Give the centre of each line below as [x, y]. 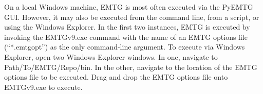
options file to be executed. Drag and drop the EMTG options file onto [116, 77]
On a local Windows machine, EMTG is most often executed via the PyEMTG [129, 7]
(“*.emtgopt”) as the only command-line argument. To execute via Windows [125, 47]
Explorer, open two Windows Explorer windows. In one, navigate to [111, 56]
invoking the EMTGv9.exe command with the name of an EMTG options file [126, 37]
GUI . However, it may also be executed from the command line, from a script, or [132, 17]
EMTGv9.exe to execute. [43, 87]
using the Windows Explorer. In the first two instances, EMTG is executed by [127, 27]
